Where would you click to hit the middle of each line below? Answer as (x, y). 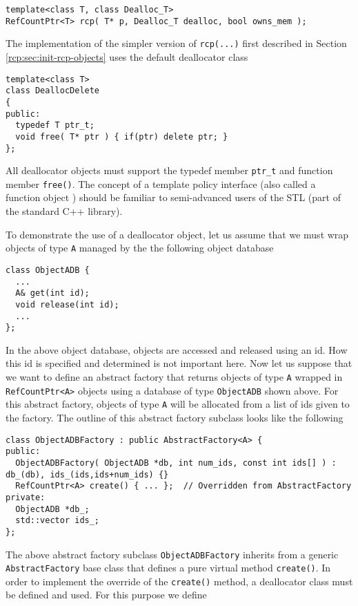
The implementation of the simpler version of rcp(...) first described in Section (176, 43)
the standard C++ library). (64, 211)
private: (26, 497)
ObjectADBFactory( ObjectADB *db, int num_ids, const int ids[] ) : (176, 463)
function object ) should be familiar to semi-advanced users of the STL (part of (173, 197)
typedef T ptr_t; (55, 125)
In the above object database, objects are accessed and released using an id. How (177, 349)
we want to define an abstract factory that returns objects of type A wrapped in (174, 377)
